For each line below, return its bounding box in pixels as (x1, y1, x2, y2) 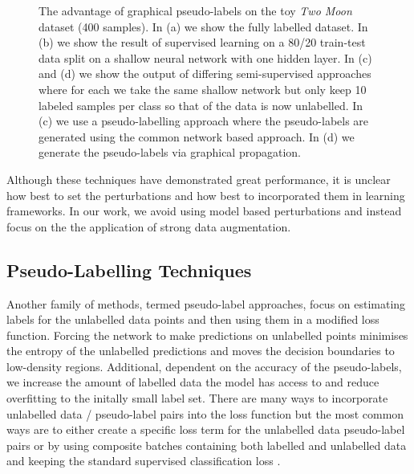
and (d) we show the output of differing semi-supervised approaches (39, 65, 371, 82)
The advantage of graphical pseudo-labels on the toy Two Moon (39, 2, 352, 18)
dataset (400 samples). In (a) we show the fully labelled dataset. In (39, 18, 368, 35)
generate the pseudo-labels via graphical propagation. (39, 144, 301, 161)
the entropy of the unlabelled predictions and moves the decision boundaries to (6, 342, 395, 359)
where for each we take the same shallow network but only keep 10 (39, 80, 367, 97)
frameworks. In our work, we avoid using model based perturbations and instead (6, 202, 402, 219)
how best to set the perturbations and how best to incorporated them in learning (6, 186, 405, 203)
